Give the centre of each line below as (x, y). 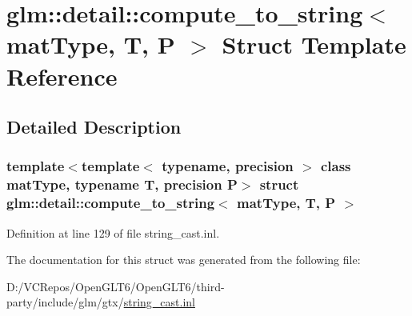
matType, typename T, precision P (122, 184)
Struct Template (314, 44)
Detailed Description (94, 127)
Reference (62, 76)
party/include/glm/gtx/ (65, 302)
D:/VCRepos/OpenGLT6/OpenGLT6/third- (116, 286)
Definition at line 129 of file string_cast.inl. (113, 232)
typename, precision (228, 166)
